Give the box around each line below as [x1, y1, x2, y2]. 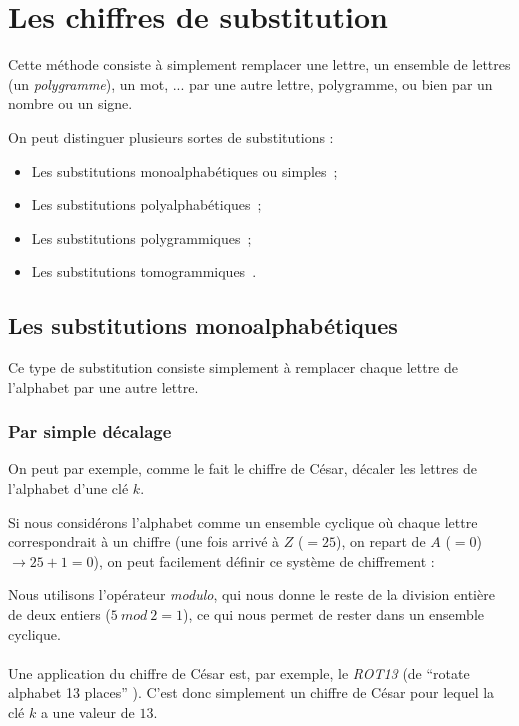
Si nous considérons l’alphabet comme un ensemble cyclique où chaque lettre [8, 511, 478, 532]
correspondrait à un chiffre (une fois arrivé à [8, 531, 280, 552]
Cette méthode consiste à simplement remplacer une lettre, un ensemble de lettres [8, 54, 511, 75]
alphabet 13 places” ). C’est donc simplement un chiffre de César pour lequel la [8, 682, 495, 703]
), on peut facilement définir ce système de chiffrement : [93, 550, 435, 571]
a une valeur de [40, 702, 135, 723]
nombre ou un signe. [8, 93, 133, 114]
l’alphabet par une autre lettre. [8, 376, 199, 397]
